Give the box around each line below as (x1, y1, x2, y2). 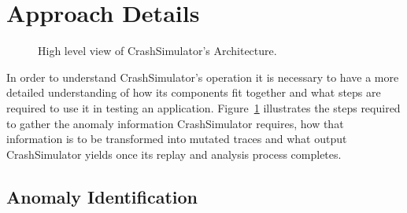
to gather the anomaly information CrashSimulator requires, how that (6, 115, 344, 131)
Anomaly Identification (6, 184, 198, 208)
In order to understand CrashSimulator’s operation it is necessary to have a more (6, 68, 399, 85)
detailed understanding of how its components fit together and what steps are (6, 84, 381, 101)
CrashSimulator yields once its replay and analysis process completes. (6, 145, 342, 162)
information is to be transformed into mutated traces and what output (6, 130, 347, 147)
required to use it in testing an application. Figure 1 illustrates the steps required (6, 99, 401, 116)
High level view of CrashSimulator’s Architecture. (38, 42, 277, 59)
